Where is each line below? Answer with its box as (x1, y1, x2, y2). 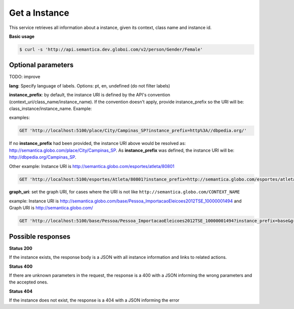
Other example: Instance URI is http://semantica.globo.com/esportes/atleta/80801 (9, 163, 175, 169)
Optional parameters (9, 61, 73, 69)
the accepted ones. (9, 279, 49, 285)
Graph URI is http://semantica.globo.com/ (9, 205, 93, 211)
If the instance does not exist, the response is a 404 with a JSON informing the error (9, 297, 180, 303)
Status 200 (9, 245, 33, 251)
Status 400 (9, 263, 33, 269)
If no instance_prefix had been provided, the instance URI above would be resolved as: (9, 140, 186, 146)
